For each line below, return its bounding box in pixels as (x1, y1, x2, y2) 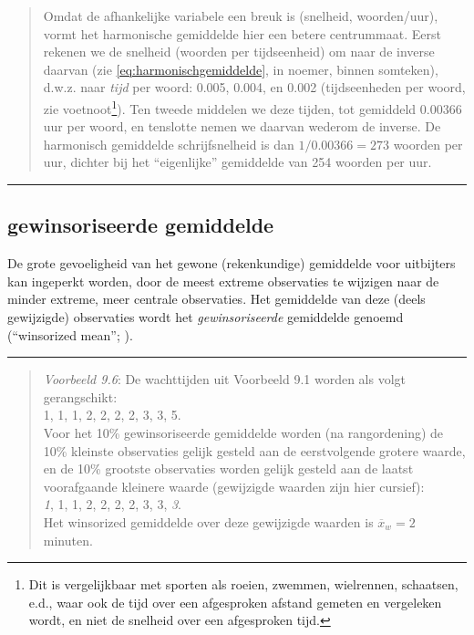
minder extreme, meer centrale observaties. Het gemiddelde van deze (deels (7, 289, 426, 308)
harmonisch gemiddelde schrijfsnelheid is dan (43, 134, 294, 153)
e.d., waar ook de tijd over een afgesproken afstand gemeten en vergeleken (28, 592, 442, 611)
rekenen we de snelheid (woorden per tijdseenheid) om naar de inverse (43, 42, 435, 61)
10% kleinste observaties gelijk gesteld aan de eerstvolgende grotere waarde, (43, 441, 466, 460)
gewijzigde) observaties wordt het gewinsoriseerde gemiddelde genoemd (7, 307, 404, 326)
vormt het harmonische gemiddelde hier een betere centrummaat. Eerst (43, 24, 441, 43)
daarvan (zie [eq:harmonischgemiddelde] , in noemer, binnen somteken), (43, 59, 438, 78)
